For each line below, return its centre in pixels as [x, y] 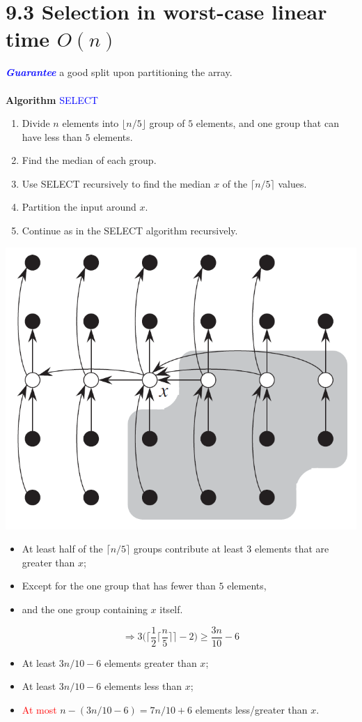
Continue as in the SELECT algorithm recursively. [130, 231]
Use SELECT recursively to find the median [116, 183]
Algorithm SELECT [52, 99]
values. [292, 183]
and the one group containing [85, 609]
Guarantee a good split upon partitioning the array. [119, 72]
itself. [171, 609]
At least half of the [62, 549]
